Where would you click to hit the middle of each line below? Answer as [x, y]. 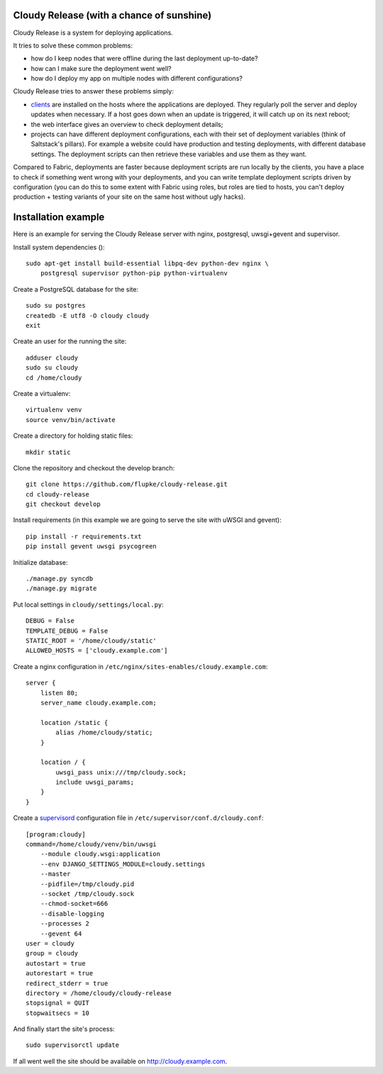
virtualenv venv [54, 410]
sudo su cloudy [52, 368]
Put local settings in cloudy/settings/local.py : [89, 604]
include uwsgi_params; [95, 782]
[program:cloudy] [56, 834]
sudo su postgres [56, 306]
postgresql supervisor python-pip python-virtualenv [134, 273]
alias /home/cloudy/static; [104, 733]
